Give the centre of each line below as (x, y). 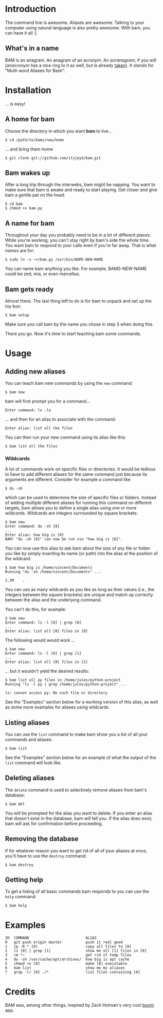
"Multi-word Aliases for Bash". (35, 70)
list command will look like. (33, 763)
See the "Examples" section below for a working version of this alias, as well (81, 702)
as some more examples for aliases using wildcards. (57, 707)
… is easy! (15, 104)
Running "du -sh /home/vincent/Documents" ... (53, 572)
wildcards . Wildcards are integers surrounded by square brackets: (71, 513)
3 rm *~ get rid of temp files (68, 955)
